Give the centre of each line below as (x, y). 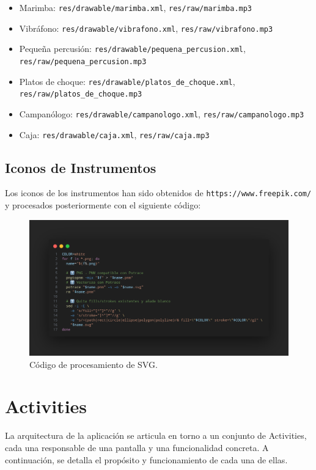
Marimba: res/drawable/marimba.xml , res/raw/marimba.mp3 (136, 7)
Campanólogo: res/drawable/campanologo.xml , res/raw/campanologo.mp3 (162, 113)
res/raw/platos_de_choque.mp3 (81, 94)
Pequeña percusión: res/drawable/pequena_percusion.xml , (132, 49)
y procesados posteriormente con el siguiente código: (103, 205)
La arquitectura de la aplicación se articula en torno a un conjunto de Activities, (156, 435)
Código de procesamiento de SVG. (94, 364)
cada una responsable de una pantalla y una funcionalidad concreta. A (137, 447)
